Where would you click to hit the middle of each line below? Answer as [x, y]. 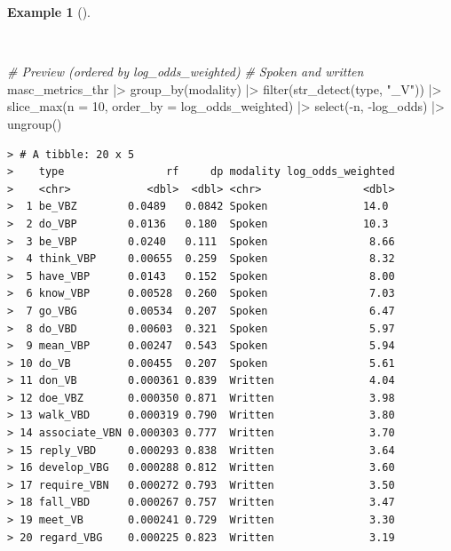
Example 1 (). [49, 12]
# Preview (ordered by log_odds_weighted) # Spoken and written [186, 72]
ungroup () [35, 123]
